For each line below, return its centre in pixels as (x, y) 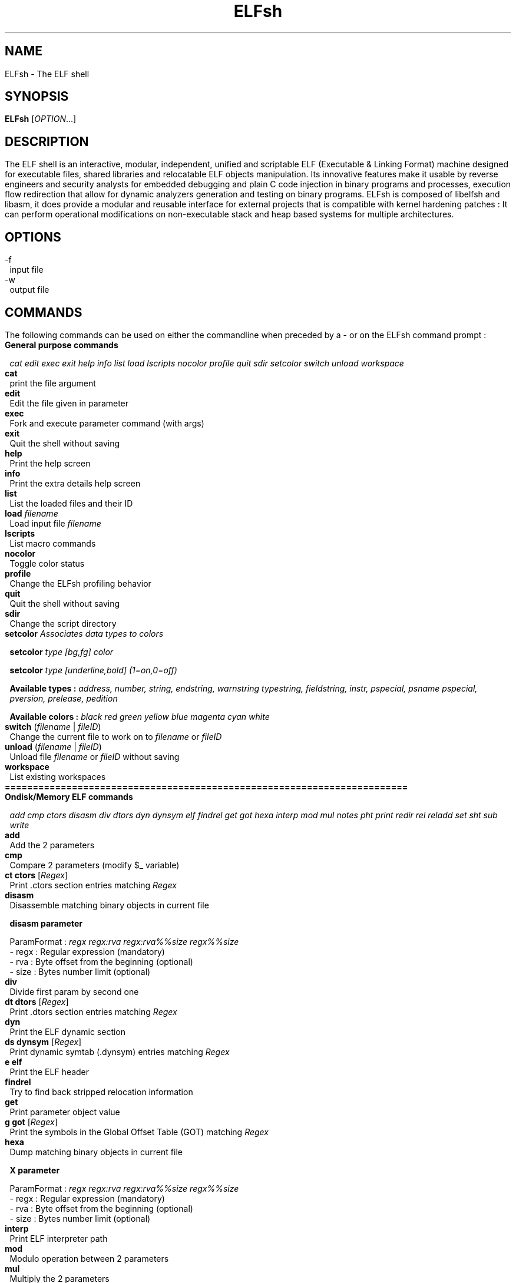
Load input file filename (55, 523)
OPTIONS (33, 237)
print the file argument (53, 383)
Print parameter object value (65, 1112)
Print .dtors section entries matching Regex (93, 1011)
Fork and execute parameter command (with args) (107, 423)
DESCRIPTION (47, 141)
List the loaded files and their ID (71, 503)
